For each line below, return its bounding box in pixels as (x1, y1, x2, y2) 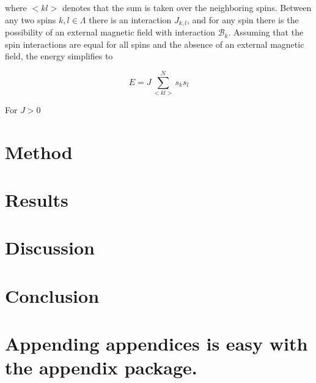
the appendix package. (5, 355, 197, 380)
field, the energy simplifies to (5, 50, 113, 62)
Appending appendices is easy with (5, 331, 308, 356)
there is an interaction (89, 13, 172, 26)
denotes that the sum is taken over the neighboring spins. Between (62, 1, 312, 13)
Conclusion (5, 283, 100, 308)
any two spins (5, 13, 56, 26)
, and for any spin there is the (187, 13, 299, 26)
